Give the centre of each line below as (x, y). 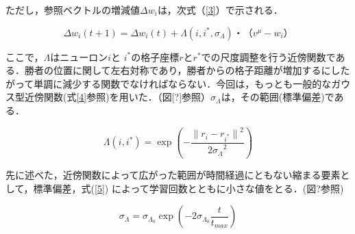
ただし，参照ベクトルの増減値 (73, 10)
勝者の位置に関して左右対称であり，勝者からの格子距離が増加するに (177, 70)
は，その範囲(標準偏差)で (278, 97)
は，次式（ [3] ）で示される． (220, 10)
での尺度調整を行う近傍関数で (268, 56)
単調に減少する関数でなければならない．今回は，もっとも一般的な (183, 83)
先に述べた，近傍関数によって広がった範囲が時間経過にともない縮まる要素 (173, 174)
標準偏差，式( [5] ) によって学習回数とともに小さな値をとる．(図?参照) (188, 188)
